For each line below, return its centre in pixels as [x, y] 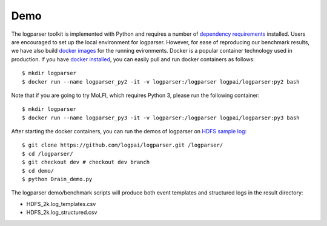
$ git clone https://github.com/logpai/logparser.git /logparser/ [123, 145]
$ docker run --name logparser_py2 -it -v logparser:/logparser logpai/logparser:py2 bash [161, 81]
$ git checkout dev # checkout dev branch [86, 162]
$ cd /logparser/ [48, 154]
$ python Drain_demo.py [57, 179]
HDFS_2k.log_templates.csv [61, 204]
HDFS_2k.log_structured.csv [62, 213]
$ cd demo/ [38, 171]
